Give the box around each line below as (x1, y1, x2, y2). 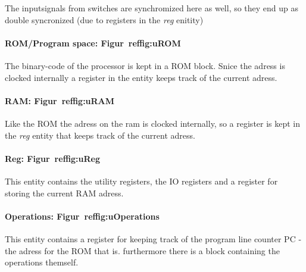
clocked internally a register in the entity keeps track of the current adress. (5, 71, 277, 83)
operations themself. (5, 256, 79, 268)
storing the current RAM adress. (5, 186, 124, 199)
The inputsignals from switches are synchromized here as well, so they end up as (5, 2, 299, 14)
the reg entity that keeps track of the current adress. (5, 129, 195, 141)
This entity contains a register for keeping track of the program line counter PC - (5, 232, 302, 245)
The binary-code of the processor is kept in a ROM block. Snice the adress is (5, 59, 285, 71)
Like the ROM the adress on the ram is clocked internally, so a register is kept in (5, 117, 301, 129)
